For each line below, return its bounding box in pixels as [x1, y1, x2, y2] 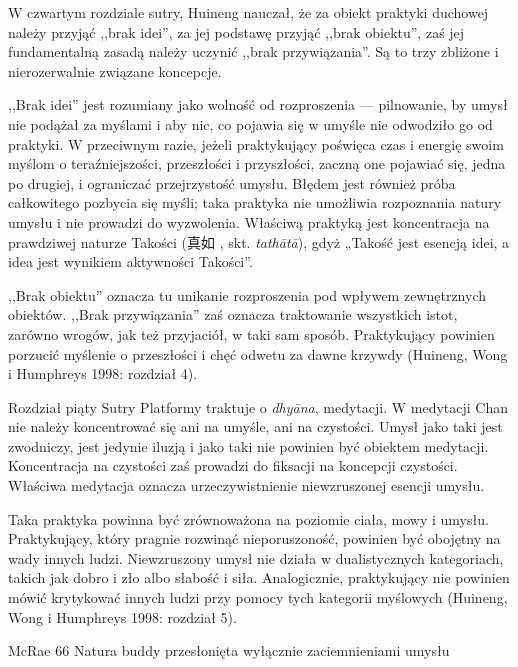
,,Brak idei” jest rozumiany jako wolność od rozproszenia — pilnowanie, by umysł [8, 94, 508, 115]
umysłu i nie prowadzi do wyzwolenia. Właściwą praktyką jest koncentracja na [8, 211, 490, 232]
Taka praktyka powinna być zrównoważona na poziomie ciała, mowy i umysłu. [8, 508, 489, 529]
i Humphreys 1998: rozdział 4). [8, 363, 198, 384]
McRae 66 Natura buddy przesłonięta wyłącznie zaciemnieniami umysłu [8, 640, 450, 661]
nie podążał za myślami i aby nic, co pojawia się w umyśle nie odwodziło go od [8, 113, 493, 134]
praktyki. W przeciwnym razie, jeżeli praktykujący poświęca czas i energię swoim [8, 133, 504, 154]
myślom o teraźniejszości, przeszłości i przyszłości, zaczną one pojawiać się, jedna [8, 153, 506, 174]
